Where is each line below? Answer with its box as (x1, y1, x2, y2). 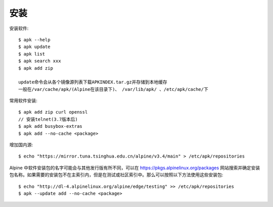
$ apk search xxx (18, 58, 61, 64)
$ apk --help (18, 37, 51, 42)
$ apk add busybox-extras (18, 124, 83, 129)
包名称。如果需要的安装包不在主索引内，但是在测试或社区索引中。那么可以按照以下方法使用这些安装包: (9, 172, 223, 178)
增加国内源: (9, 142, 33, 148)
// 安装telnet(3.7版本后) (18, 116, 78, 122)
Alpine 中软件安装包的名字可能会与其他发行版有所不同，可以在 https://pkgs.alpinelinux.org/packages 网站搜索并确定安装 (9, 165, 260, 171)
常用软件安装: (9, 97, 38, 103)
